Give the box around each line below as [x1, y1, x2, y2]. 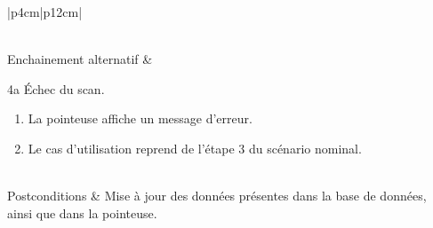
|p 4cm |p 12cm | [7, 3, 83, 20]
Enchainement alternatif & [7, 50, 153, 68]
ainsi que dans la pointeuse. [7, 203, 157, 222]
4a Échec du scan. [7, 79, 105, 98]
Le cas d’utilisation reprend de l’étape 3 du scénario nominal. [28, 138, 362, 157]
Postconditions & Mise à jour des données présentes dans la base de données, [7, 186, 427, 205]
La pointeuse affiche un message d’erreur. [28, 109, 253, 128]
